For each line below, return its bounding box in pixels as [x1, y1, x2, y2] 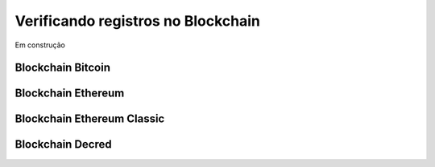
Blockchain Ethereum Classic [14, 112, 165, 126]
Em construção [14, 40, 66, 50]
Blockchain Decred [14, 137, 112, 152]
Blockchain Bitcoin [14, 61, 110, 75]
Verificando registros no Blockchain [14, 12, 261, 30]
